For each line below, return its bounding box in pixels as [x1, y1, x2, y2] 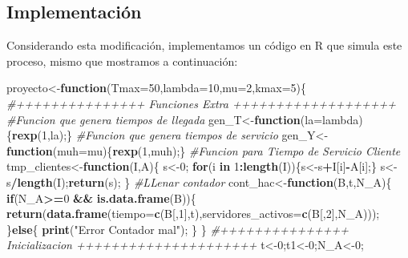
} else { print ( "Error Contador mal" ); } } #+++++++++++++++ [6, 220, 349, 237]
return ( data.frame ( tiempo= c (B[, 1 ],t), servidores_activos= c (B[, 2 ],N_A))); [6, 205, 380, 222]
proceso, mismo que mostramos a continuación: [6, 52, 238, 69]
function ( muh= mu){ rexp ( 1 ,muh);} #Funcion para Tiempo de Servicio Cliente [6, 142, 401, 159]
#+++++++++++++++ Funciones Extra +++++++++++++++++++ [6, 95, 396, 111]
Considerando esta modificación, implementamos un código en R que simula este [6, 37, 402, 54]
